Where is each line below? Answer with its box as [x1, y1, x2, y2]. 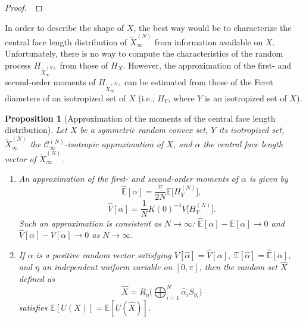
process [5, 59, 32, 72]
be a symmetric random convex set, [80, 123, 208, 136]
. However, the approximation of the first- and [123, 59, 292, 72]
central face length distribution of [5, 35, 127, 48]
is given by [249, 172, 288, 185]
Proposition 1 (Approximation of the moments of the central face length [5, 112, 276, 124]
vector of [5, 152, 36, 165]
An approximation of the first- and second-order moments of [18, 172, 239, 185]
